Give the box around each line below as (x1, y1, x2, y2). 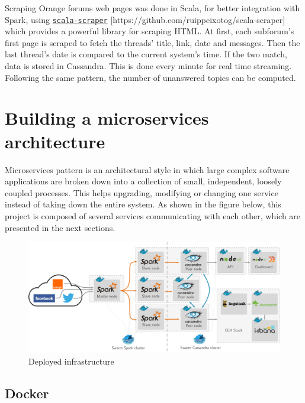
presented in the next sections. (5, 221, 115, 233)
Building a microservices (5, 106, 209, 130)
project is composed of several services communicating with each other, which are (5, 209, 301, 222)
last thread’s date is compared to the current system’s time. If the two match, (5, 48, 287, 60)
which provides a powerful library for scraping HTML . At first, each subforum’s (5, 25, 294, 37)
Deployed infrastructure (28, 355, 114, 367)
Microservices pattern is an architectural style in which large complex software (5, 163, 290, 175)
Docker (5, 383, 49, 402)
